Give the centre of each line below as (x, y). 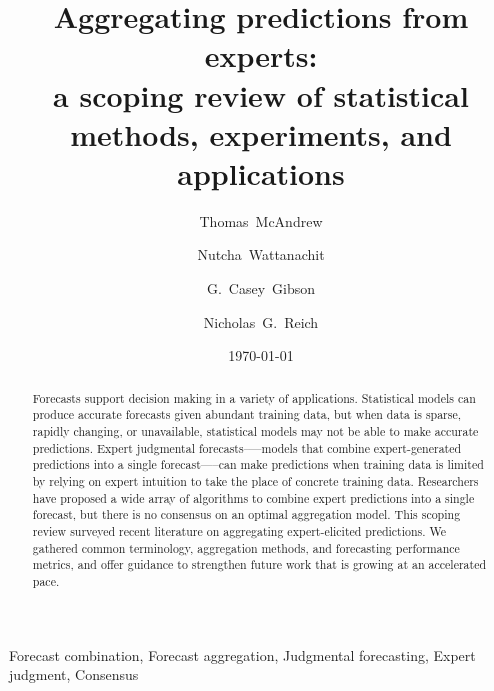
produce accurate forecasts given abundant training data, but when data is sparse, (247, 414)
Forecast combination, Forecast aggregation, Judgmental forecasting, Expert (242, 654)
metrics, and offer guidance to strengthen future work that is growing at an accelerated (259, 564)
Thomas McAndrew (261, 220)
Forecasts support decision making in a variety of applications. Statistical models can (254, 397)
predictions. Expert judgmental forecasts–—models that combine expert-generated (247, 447)
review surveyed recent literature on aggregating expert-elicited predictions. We (239, 530)
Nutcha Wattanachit (261, 254)
